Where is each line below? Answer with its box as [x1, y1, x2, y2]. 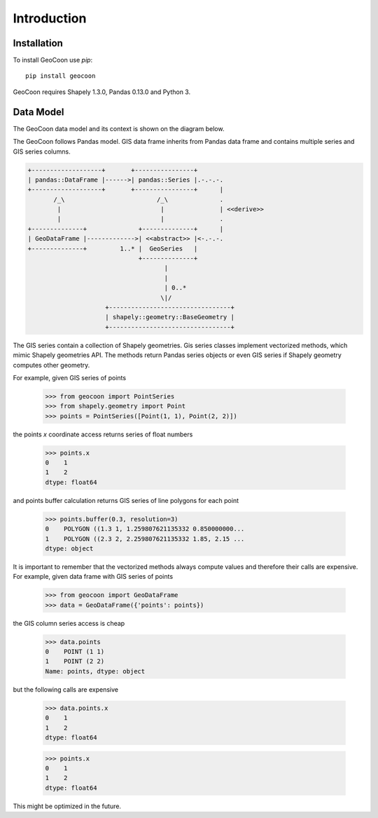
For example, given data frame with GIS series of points [13, 572, 174, 581]
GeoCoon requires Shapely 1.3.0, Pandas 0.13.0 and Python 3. [13, 88, 191, 96]
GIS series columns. [13, 147, 71, 156]
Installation [13, 37, 63, 49]
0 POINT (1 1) [45, 648, 105, 656]
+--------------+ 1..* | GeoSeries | [27, 244, 198, 253]
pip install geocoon [25, 72, 96, 80]
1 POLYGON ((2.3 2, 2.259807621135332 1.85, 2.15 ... [45, 535, 245, 543]
